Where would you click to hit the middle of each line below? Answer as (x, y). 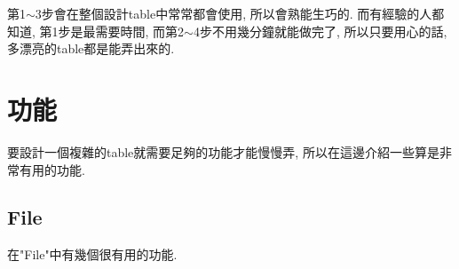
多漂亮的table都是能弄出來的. (91, 48)
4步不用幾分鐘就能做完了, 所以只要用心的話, (320, 31)
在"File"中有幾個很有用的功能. (92, 254)
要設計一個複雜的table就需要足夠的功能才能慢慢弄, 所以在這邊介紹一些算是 (223, 151)
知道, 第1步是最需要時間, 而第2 (96, 31)
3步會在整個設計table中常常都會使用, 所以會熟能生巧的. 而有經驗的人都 (240, 13)
